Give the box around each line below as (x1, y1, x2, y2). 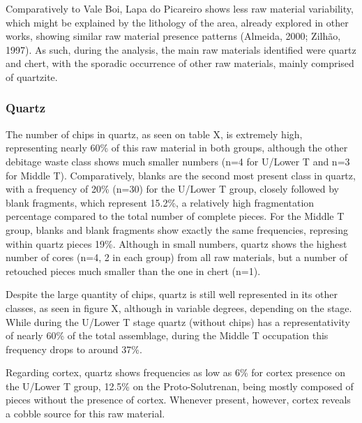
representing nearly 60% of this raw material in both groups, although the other (6, 140, 348, 155)
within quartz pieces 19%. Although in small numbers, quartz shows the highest (6, 236, 347, 251)
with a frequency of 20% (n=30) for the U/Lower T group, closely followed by (6, 181, 339, 196)
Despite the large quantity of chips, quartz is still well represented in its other (6, 287, 338, 302)
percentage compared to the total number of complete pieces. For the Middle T (6, 209, 345, 223)
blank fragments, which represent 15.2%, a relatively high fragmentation (6, 195, 315, 209)
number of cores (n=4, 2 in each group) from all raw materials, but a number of (6, 250, 348, 265)
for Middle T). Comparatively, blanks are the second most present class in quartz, (6, 168, 356, 182)
